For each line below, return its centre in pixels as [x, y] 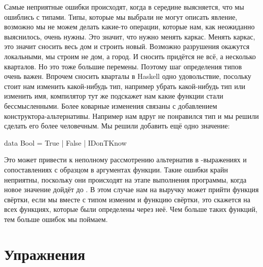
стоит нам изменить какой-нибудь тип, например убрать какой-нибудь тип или [125, 86]
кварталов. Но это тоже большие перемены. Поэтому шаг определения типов [123, 66]
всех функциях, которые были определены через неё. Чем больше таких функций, [131, 209]
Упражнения [45, 254]
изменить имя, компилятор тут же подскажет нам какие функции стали [114, 96]
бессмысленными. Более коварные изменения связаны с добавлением [111, 105]
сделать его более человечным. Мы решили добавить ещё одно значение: [117, 126]
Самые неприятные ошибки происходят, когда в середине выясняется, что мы [124, 7]
